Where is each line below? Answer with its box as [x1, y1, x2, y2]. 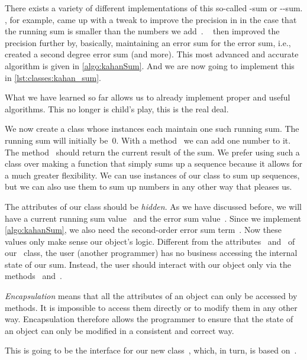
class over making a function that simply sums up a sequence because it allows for [5, 157, 303, 170]
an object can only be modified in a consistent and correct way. [5, 324, 234, 336]
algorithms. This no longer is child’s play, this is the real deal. [5, 102, 229, 115]
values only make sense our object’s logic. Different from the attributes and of [5, 235, 295, 247]
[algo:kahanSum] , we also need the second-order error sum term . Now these [5, 223, 282, 236]
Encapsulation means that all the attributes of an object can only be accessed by [5, 290, 298, 302]
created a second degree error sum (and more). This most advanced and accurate [5, 48, 299, 60]
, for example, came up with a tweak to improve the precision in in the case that [5, 13, 297, 25]
